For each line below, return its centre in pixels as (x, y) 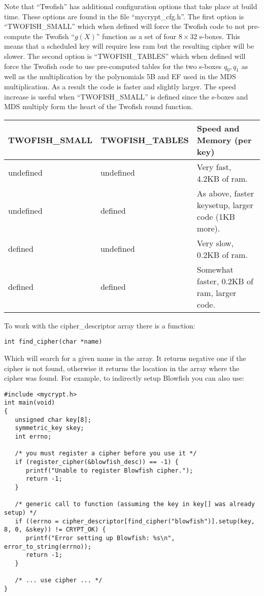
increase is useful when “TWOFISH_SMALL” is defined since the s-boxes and (126, 96)
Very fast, (214, 167)
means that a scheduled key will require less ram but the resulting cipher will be (129, 46)
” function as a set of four (136, 36)
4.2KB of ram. (222, 178)
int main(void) (30, 403)
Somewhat (215, 269)
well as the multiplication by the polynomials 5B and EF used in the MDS (120, 76)
